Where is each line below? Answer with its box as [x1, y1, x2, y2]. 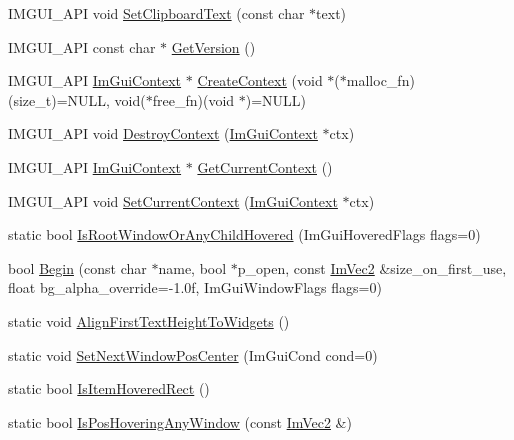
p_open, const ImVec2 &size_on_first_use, [237, 257, 507, 278]
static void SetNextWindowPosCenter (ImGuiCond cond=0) [8, 344, 378, 365]
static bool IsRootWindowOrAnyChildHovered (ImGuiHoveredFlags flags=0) [8, 224, 481, 245]
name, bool [158, 257, 227, 278]
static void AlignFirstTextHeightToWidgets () [8, 310, 290, 331]
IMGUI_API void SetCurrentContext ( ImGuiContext [8, 190, 338, 211]
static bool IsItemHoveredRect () [8, 378, 210, 399]
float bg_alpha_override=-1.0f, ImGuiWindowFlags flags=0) [8, 277, 382, 298]
